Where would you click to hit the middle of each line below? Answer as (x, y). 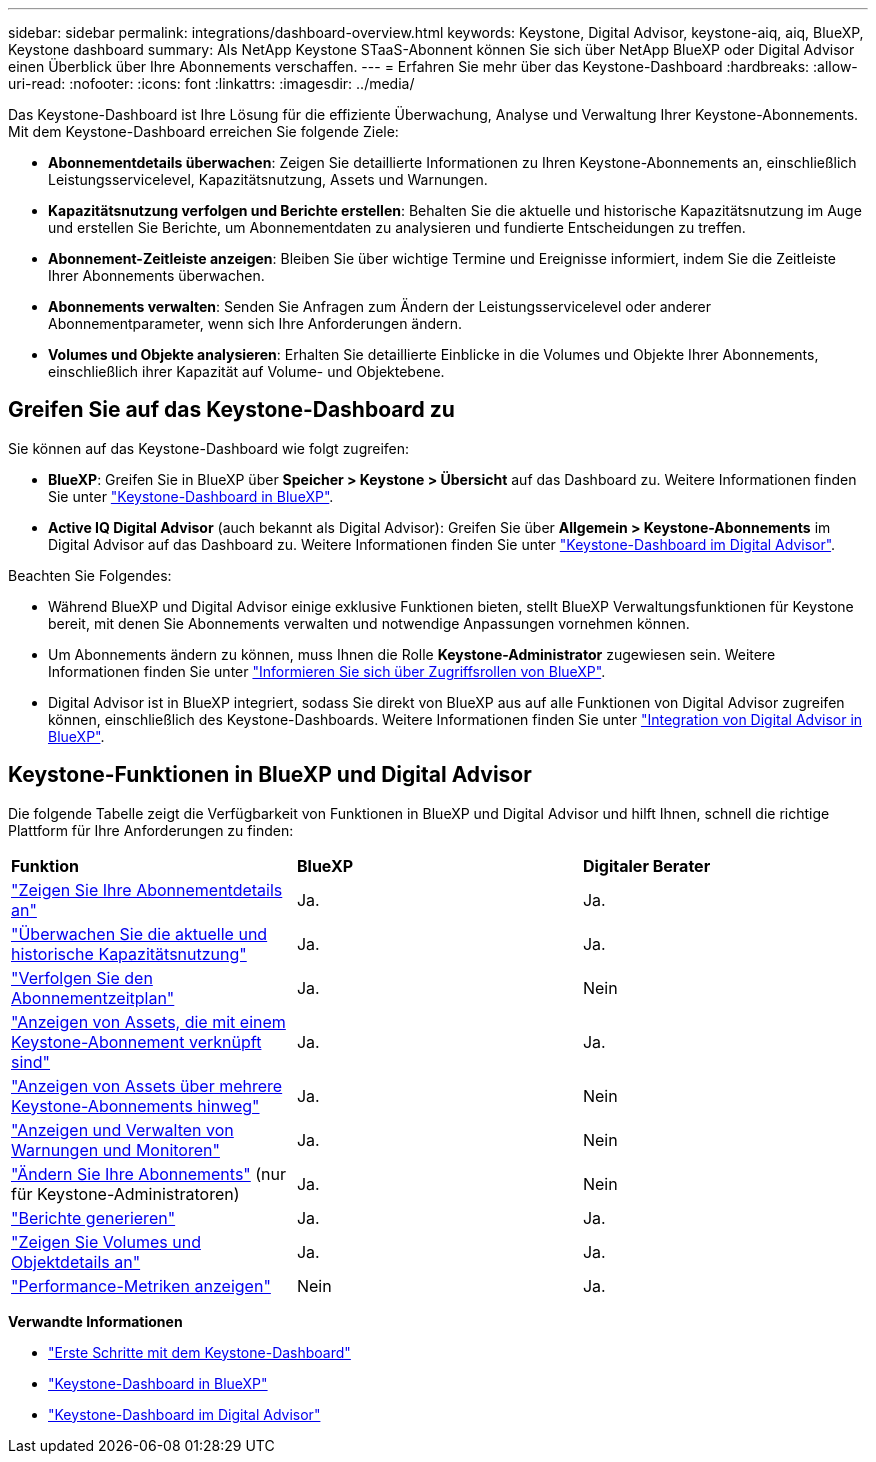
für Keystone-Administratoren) (125, 1193)
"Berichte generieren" (93, 1217)
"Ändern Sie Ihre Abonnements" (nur (149, 1173)
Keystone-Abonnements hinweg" (135, 1105)
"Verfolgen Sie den (82, 977)
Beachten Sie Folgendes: (90, 575)
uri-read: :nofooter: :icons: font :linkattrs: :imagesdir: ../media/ (211, 83)
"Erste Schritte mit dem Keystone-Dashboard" (199, 1352)
